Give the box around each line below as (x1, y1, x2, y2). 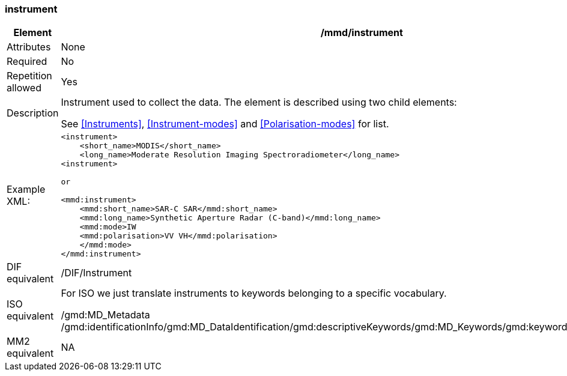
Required (7, 55, 47, 68)
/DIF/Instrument (61, 267, 132, 279)
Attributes (7, 41, 51, 53)
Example (7, 183, 46, 196)
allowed (7, 82, 41, 94)
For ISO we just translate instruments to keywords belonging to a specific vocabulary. (61, 287, 447, 300)
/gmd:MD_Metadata (61, 309, 150, 321)
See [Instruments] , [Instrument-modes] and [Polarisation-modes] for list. (61, 118, 389, 130)
